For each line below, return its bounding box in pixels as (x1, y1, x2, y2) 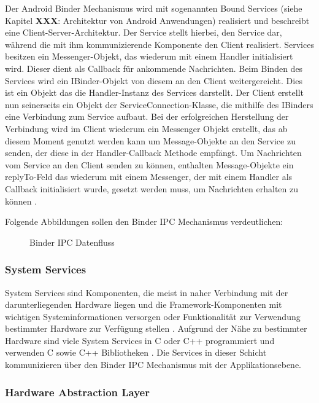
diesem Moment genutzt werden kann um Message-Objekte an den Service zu (5, 134, 296, 147)
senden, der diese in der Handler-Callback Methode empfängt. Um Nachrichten (5, 146, 302, 159)
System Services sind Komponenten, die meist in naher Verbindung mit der (5, 286, 288, 299)
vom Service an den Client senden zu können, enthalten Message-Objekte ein (5, 158, 294, 171)
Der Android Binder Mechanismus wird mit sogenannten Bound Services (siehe (5, 2, 302, 14)
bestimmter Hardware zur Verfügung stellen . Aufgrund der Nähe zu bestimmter (5, 322, 307, 335)
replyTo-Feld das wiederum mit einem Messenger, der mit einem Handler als (5, 170, 293, 183)
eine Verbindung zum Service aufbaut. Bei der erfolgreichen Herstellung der (5, 110, 289, 123)
